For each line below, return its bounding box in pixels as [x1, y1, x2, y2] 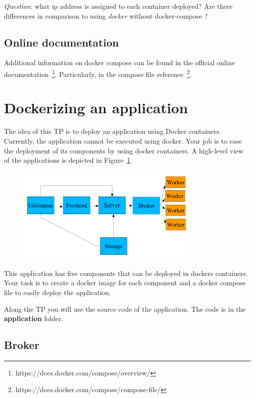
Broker [4, 337, 40, 352]
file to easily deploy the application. [4, 287, 111, 298]
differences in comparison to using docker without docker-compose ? [4, 10, 208, 21]
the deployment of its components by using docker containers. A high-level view [4, 145, 244, 155]
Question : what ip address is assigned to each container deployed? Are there [4, 1, 232, 11]
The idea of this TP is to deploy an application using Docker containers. [4, 126, 221, 136]
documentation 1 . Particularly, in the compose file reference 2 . [4, 67, 192, 79]
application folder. [4, 313, 63, 323]
